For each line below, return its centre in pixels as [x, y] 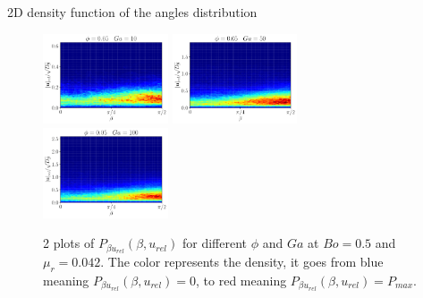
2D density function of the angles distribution [132, 12]
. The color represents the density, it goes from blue [242, 261]
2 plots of [69, 243]
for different [214, 243]
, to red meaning [241, 280]
